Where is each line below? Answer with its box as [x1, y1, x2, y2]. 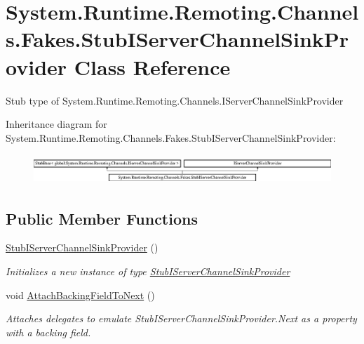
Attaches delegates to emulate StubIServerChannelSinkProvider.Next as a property [6, 311, 357, 326]
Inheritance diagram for [6, 117, 107, 131]
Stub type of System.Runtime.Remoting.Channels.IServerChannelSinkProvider [6, 93, 344, 107]
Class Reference [74, 52, 231, 81]
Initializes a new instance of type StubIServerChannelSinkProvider [6, 263, 290, 278]
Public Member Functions [6, 207, 198, 229]
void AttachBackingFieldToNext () [6, 287, 155, 302]
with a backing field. [6, 324, 91, 339]
